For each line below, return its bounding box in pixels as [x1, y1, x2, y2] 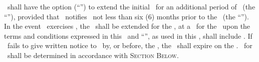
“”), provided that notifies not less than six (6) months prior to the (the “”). [4, 11, 249, 21]
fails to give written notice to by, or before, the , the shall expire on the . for [7, 40, 252, 51]
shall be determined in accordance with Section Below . [7, 50, 179, 60]
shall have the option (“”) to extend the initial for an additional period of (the [7, 1, 255, 11]
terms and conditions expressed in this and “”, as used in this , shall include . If [4, 30, 252, 41]
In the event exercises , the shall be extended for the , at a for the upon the [4, 21, 250, 31]
